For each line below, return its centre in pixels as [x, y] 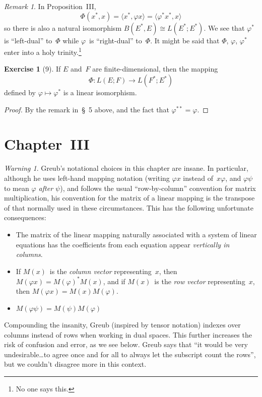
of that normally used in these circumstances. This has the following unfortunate [129, 207]
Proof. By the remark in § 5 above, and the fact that [87, 109]
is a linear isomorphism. [100, 92]
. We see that [224, 27]
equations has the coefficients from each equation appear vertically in [123, 244]
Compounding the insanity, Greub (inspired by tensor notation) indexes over [122, 324]
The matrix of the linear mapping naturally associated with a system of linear [136, 234]
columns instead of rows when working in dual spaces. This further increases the [128, 334]
